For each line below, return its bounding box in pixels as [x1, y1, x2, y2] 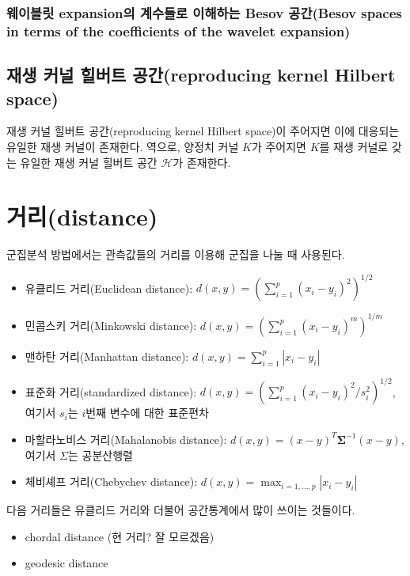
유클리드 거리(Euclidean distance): [25, 279, 193, 296]
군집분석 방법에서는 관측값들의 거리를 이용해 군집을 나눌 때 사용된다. [6, 246, 345, 263]
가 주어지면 [251, 138, 306, 154]
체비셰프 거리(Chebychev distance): [25, 473, 198, 490]
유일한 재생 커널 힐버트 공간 [20, 153, 158, 170]
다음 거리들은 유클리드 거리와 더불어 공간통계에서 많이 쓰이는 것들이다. [6, 502, 355, 518]
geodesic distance [25, 555, 108, 571]
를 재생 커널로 [319, 138, 389, 154]
